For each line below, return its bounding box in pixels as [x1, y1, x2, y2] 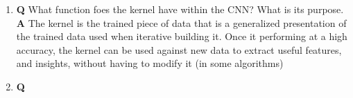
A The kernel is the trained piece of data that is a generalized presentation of [16, 15, 347, 30]
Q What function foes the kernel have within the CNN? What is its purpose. [16, 2, 344, 16]
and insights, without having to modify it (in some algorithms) [16, 56, 284, 70]
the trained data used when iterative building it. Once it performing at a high [16, 29, 347, 43]
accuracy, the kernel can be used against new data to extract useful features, [16, 42, 342, 57]
